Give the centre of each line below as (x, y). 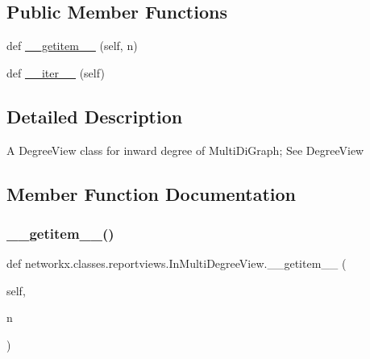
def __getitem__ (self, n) (72, 46)
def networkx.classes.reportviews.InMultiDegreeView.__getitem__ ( (177, 263)
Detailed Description (95, 116)
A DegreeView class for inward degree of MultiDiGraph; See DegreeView (185, 150)
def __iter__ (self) (56, 72)
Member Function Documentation (152, 193)
